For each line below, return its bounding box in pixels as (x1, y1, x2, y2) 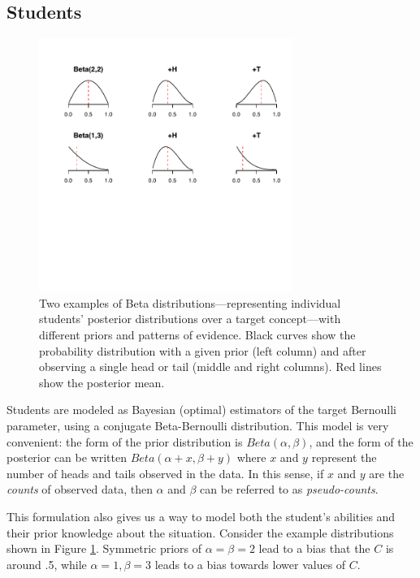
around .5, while (6, 555, 87, 572)
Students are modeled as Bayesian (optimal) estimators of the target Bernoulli (6, 401, 397, 418)
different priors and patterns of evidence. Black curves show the (39, 326, 356, 343)
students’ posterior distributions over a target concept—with (39, 310, 341, 327)
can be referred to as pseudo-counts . (200, 481, 379, 498)
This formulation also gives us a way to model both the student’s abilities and (6, 507, 396, 524)
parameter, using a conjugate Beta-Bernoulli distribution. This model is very (6, 416, 389, 433)
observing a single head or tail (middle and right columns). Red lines (39, 358, 382, 375)
